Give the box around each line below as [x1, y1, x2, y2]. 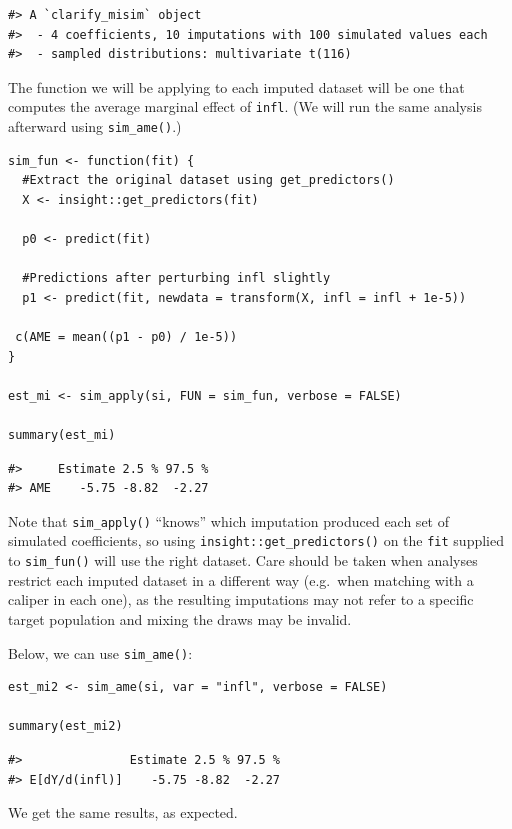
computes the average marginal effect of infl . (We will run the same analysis [8, 96, 482, 117]
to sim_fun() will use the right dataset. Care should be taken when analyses [8, 550, 478, 571]
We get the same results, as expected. [8, 802, 238, 823]
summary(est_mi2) [8, 719, 123, 734]
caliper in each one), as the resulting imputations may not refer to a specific [8, 589, 474, 610]
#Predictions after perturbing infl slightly [22, 271, 331, 286]
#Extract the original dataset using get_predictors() [22, 173, 395, 188]
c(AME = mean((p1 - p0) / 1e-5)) [15, 330, 238, 345]
